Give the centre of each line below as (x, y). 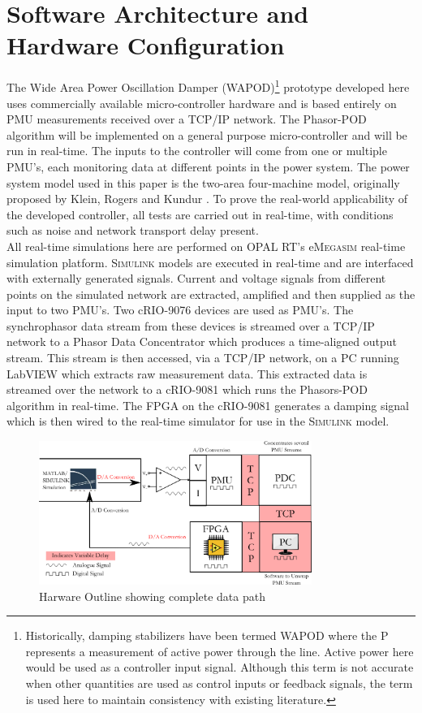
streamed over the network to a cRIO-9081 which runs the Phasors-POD (187, 389)
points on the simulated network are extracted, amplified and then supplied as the (211, 294)
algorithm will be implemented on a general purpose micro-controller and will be (207, 134)
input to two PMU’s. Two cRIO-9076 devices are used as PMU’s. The (180, 310)
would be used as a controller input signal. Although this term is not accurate (220, 667)
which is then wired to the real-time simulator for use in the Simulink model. (198, 421)
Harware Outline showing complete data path (152, 596)
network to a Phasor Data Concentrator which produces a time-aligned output (202, 341)
